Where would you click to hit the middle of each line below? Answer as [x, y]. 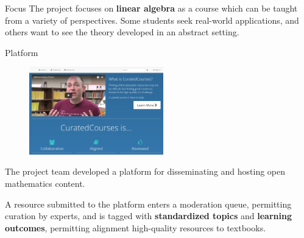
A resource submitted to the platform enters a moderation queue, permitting [148, 204]
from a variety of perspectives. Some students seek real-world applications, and [152, 20]
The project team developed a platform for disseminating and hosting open [145, 171]
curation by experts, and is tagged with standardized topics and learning [148, 216]
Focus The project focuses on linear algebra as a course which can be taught [151, 8]
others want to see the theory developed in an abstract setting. [122, 32]
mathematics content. [45, 183]
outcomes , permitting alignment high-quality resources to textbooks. [136, 227]
